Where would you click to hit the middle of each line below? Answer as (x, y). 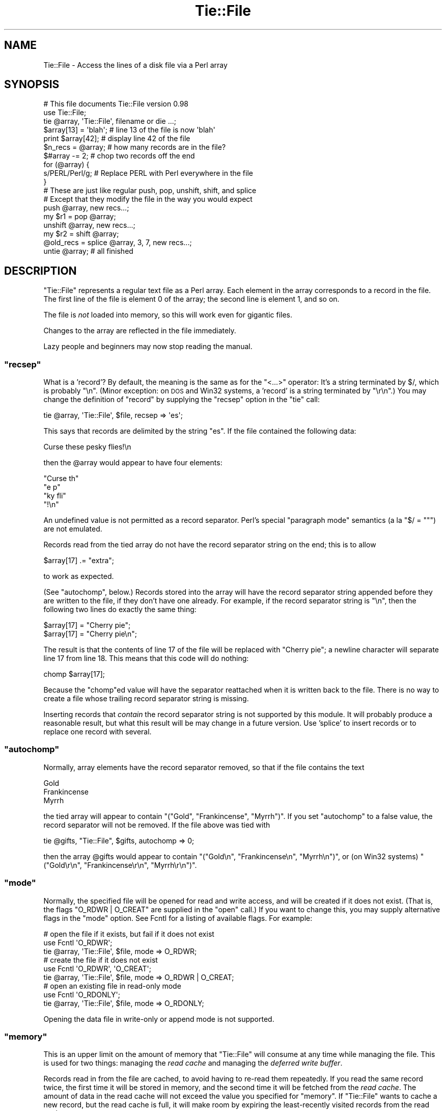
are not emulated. (73, 529)
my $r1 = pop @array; (80, 217)
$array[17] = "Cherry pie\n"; (90, 634)
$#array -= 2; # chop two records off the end (119, 156)
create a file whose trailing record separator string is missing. (146, 699)
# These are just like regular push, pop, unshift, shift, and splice (150, 191)
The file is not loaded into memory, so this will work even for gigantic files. (168, 315)
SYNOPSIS (32, 85)
